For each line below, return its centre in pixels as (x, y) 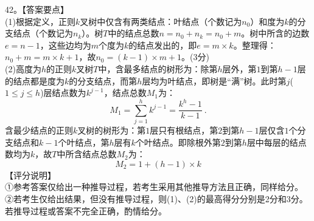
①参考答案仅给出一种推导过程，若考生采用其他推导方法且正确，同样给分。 (154, 187)
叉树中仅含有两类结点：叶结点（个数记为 (161, 21)
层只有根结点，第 (184, 130)
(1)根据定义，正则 (40, 21)
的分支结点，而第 (103, 80)
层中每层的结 (272, 142)
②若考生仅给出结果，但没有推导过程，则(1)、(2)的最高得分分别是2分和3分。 (156, 199)
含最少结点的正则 (39, 130)
